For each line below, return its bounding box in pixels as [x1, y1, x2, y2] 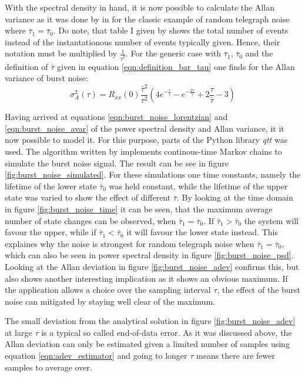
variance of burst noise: [5, 72, 88, 84]
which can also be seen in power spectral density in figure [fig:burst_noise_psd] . [5, 249, 294, 261]
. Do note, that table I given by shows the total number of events [53, 24, 289, 36]
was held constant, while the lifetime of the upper [109, 179, 288, 192]
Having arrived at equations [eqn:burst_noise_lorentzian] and [5, 111, 228, 123]
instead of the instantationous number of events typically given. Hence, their [5, 35, 280, 48]
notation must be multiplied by [5, 47, 118, 59]
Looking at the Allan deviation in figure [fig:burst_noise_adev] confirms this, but [5, 260, 299, 272]
